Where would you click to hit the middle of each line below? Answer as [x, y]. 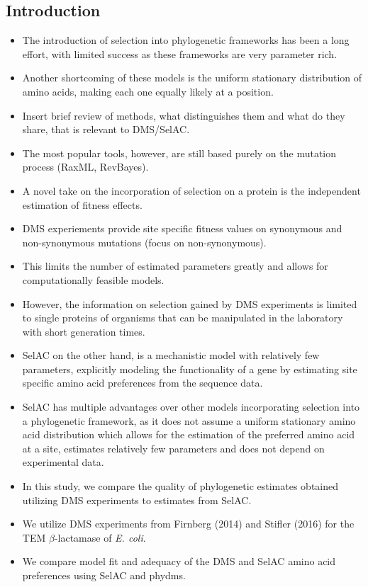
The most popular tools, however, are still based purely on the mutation [179, 153]
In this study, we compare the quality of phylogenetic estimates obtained [180, 486]
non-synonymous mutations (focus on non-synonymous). [144, 242]
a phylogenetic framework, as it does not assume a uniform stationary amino [189, 420]
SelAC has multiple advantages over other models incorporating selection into [191, 407]
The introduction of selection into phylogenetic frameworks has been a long [186, 40]
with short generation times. [84, 331]
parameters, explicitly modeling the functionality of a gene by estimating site [190, 369]
